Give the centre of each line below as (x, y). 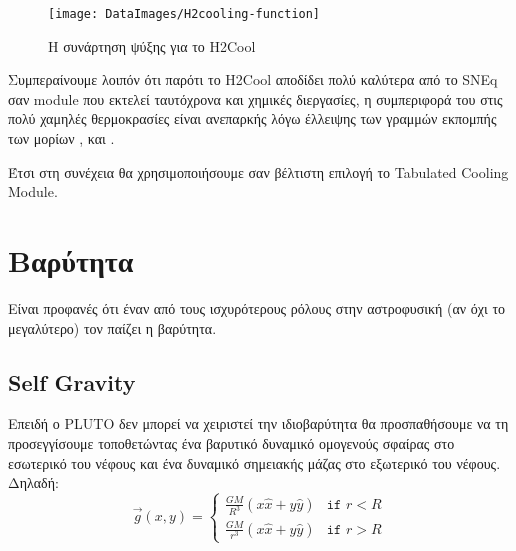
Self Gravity (72, 381)
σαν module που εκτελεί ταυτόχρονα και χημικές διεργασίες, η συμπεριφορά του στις (255, 98)
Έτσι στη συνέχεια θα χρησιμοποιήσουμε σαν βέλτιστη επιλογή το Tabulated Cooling (258, 171)
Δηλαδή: (33, 482)
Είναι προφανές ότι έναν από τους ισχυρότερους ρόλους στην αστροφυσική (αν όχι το (257, 307)
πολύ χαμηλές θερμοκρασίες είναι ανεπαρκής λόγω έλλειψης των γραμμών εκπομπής (252, 118)
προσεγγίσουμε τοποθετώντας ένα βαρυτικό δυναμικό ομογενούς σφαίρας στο (231, 442)
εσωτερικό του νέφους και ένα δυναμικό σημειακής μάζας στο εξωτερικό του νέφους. (254, 462)
